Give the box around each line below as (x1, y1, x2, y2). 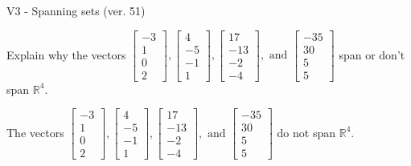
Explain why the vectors (6, 46, 126, 63)
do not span (277, 123, 336, 140)
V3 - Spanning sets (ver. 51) (6, 2, 146, 18)
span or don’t (339, 46, 405, 63)
